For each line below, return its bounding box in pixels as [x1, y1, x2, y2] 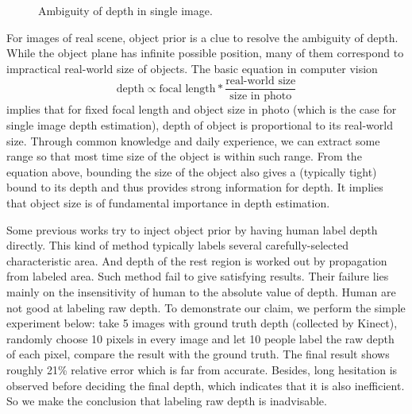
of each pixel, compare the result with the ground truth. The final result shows [6, 346, 390, 362]
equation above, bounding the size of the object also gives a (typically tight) [6, 163, 377, 180]
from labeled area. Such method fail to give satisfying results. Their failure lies [6, 268, 389, 284]
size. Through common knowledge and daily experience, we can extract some [6, 132, 380, 149]
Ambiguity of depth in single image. [38, 2, 213, 18]
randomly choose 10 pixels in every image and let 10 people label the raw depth [6, 330, 395, 346]
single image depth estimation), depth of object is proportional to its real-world [6, 117, 393, 133]
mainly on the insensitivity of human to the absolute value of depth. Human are [6, 283, 396, 300]
